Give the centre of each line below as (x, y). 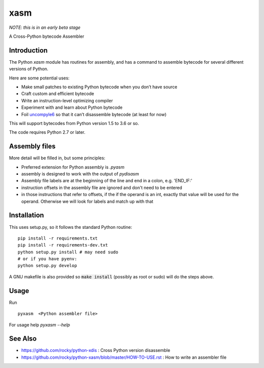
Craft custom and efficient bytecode (58, 94)
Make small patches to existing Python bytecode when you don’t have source (99, 87)
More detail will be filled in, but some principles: (57, 158)
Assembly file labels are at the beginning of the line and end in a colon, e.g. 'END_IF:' (107, 181)
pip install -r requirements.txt (58, 238)
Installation (26, 215)
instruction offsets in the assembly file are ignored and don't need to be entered (102, 187)
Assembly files (32, 146)
